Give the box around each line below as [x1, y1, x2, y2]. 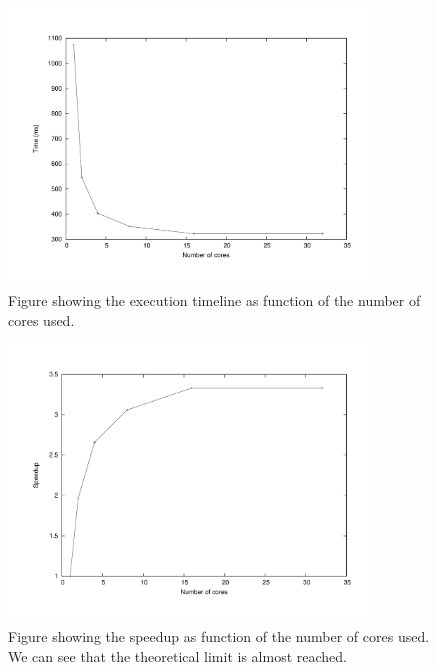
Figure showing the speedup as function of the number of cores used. [8, 626, 430, 647]
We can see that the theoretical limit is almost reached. [8, 645, 347, 666]
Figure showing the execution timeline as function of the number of [8, 289, 421, 310]
